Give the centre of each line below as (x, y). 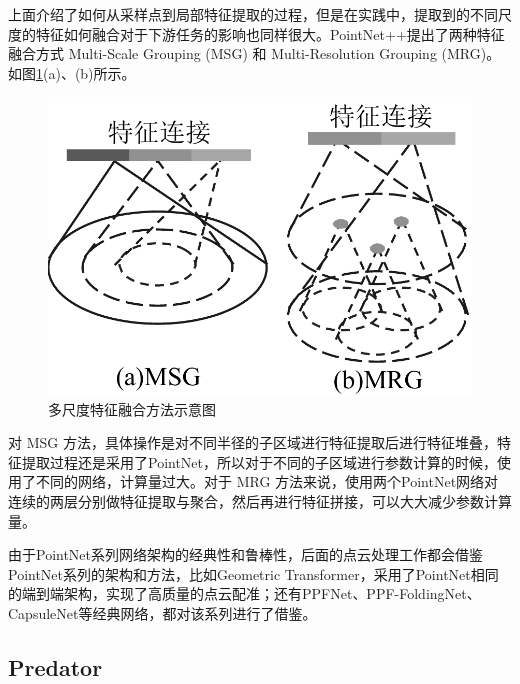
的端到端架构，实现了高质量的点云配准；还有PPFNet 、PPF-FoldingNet (237, 593)
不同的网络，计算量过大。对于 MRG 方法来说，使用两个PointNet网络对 (267, 481)
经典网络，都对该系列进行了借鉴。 (204, 612)
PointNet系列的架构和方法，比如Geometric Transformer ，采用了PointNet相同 (253, 573)
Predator (55, 666)
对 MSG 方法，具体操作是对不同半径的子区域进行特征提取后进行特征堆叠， (252, 442)
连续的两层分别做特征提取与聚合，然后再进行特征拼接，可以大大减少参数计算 (260, 501)
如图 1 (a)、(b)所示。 (72, 72)
